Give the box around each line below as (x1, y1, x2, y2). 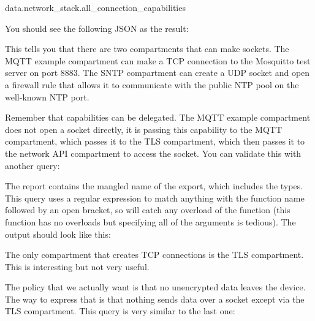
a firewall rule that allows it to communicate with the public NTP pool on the (5, 78, 299, 91)
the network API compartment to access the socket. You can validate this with (5, 146, 302, 159)
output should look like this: (5, 227, 111, 240)
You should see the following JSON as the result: (5, 21, 189, 34)
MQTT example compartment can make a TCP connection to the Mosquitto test (5, 54, 311, 67)
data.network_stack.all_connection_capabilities (5, 1, 186, 13)
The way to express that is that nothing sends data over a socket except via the (5, 292, 305, 305)
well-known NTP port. (5, 90, 89, 103)
